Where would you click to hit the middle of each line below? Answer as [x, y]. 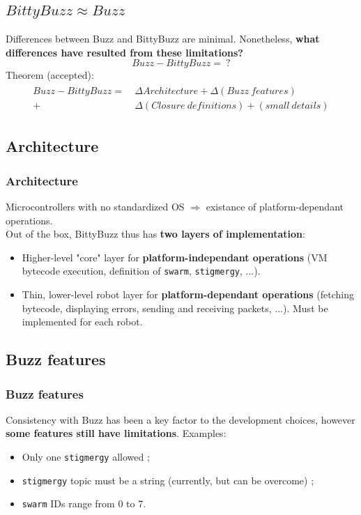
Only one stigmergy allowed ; [86, 457]
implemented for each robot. [82, 322]
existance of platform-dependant [275, 207]
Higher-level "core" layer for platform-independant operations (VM [175, 257]
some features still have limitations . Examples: [116, 433]
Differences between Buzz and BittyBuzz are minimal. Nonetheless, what [163, 39]
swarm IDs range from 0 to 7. [84, 504]
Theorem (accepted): [50, 75]
